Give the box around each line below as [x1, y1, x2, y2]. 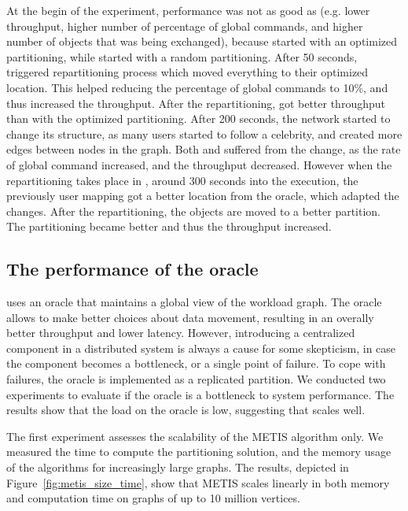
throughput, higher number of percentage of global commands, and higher [6, 17, 363, 34]
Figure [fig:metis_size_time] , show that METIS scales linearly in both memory [6, 474, 390, 491]
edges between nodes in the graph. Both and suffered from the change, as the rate [6, 141, 401, 157]
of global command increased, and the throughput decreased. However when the [6, 156, 392, 172]
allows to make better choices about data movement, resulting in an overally [6, 309, 374, 325]
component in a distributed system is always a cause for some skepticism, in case [6, 339, 396, 356]
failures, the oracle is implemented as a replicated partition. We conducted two [6, 371, 386, 387]
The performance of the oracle [6, 257, 259, 281]
